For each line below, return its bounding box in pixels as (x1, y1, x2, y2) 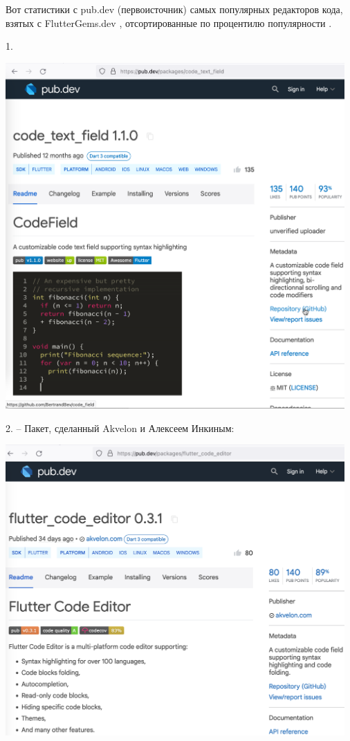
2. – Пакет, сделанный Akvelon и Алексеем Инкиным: (6, 420, 234, 435)
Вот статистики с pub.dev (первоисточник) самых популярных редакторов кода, (6, 2, 343, 16)
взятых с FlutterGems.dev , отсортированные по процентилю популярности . (6, 15, 332, 30)
